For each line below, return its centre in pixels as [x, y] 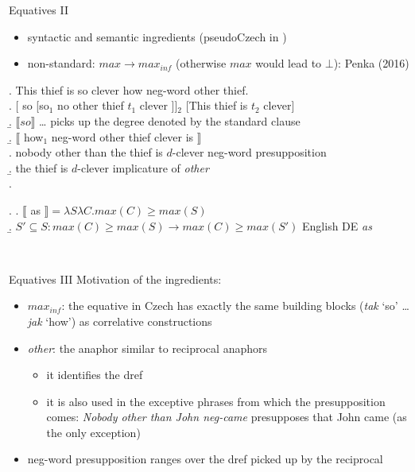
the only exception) [93, 432]
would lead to [289, 63]
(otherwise [201, 63]
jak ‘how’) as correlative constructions [120, 321]
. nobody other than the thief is [86, 152]
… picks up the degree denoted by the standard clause [170, 120]
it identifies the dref [95, 375]
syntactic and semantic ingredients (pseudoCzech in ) [157, 36]
